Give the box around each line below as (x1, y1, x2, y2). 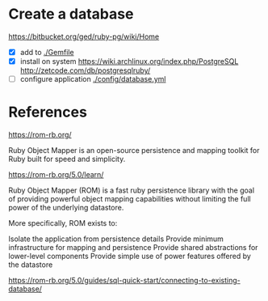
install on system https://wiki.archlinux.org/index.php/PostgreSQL (19, 57, 239, 66)
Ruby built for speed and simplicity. (8, 155, 126, 164)
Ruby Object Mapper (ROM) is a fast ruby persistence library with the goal (8, 185, 255, 195)
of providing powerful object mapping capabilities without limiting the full (8, 194, 252, 204)
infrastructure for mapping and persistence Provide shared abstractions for (8, 243, 258, 252)
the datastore (8, 260, 53, 269)
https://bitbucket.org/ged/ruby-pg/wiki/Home (8, 32, 160, 41)
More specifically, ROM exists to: (8, 218, 118, 228)
